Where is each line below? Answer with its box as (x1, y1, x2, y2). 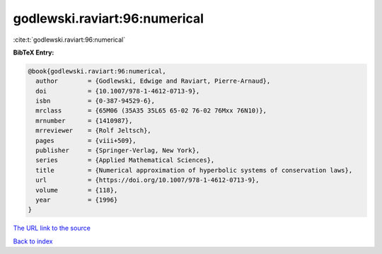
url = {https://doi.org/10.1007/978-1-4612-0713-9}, (35, 176, 260, 184)
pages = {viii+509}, (35, 137, 137, 144)
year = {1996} (35, 196, 118, 204)
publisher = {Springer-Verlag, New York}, (35, 146, 200, 155)
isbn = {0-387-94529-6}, (35, 97, 156, 105)
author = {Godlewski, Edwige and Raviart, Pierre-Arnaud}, (35, 77, 271, 85)
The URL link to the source (13, 224, 91, 233)
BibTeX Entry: (13, 48, 54, 57)
